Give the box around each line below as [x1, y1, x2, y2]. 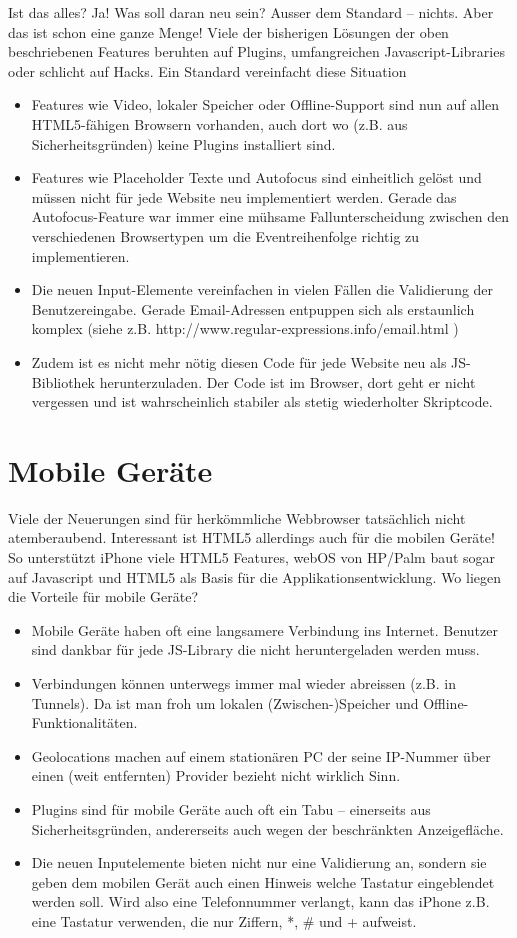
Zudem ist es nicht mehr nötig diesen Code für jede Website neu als [31, 351, 447, 372]
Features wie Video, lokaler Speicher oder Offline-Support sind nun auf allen [31, 94, 500, 115]
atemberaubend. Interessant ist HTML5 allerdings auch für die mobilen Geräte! [8, 527, 495, 548]
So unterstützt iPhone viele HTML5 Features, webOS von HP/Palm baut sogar [8, 547, 496, 567]
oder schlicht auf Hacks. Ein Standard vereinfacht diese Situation [8, 60, 407, 81]
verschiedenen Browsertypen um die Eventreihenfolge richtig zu [31, 225, 420, 246]
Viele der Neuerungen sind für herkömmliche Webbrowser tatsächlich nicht [8, 507, 466, 528]
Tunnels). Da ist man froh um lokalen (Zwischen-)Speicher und [31, 692, 419, 713]
